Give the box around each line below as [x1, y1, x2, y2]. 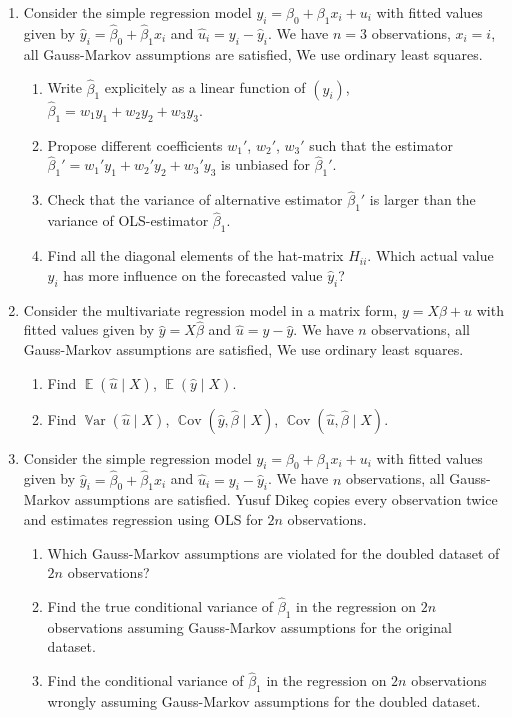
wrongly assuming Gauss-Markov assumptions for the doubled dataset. [47, 691, 481, 712]
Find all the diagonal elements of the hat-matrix [47, 245, 344, 266]
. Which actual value [367, 245, 494, 266]
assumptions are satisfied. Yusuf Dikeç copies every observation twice [74, 489, 498, 510]
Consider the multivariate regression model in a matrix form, [23, 299, 398, 320]
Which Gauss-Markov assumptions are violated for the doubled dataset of [47, 542, 500, 563]
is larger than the [369, 189, 476, 210]
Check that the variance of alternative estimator [47, 189, 343, 210]
